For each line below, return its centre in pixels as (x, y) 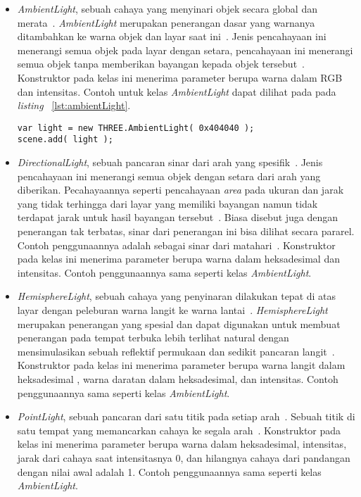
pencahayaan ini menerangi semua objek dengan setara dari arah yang (169, 176)
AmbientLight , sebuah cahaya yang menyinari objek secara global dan (167, 8)
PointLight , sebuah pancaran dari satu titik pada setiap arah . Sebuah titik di (186, 416)
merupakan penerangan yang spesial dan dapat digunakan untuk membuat (179, 323)
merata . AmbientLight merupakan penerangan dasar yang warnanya (166, 22)
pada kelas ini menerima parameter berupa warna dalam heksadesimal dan (178, 259)
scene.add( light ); (65, 140)
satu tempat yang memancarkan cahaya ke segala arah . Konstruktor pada (179, 430)
